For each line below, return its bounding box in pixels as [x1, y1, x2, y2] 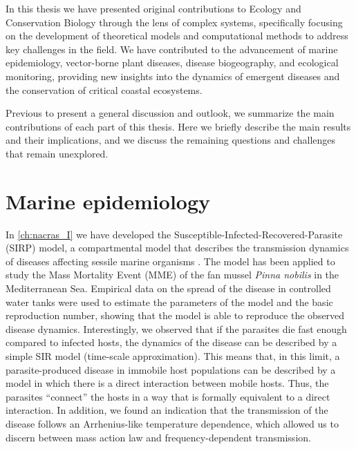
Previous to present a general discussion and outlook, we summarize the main [6, 106, 335, 120]
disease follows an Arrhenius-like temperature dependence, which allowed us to [6, 416, 339, 430]
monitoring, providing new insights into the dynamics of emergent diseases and [6, 68, 340, 83]
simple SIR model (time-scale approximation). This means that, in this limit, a [6, 349, 340, 363]
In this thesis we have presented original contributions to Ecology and [6, 1, 301, 15]
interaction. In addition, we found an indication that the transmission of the [6, 403, 328, 417]
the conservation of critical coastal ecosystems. [6, 82, 203, 97]
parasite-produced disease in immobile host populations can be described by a [6, 362, 336, 376]
